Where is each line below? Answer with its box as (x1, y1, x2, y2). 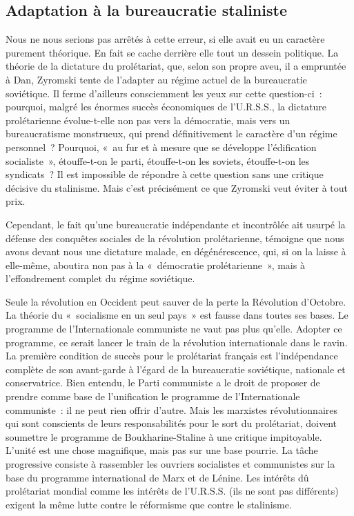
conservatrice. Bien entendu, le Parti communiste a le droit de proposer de (6, 375, 320, 390)
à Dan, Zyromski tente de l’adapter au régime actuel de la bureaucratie (6, 72, 307, 86)
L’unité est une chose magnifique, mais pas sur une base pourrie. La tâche (6, 443, 318, 457)
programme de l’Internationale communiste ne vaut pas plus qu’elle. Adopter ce (6, 321, 342, 336)
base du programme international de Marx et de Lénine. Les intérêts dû (6, 470, 309, 484)
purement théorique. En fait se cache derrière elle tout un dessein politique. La (6, 45, 339, 59)
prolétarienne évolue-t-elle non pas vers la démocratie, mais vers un (6, 112, 291, 127)
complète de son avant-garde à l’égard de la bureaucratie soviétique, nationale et (6, 361, 346, 376)
